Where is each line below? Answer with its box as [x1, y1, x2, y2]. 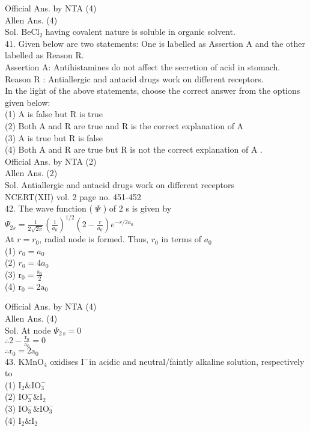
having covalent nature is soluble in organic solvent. [45, 25, 236, 38]
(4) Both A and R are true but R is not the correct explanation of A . [5, 143, 263, 156]
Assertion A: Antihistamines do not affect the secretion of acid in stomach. [5, 60, 281, 73]
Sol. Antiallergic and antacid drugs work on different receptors [5, 178, 234, 191]
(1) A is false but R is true [5, 108, 103, 120]
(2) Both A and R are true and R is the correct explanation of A [5, 119, 244, 132]
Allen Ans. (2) [5, 167, 58, 179]
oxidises [50, 355, 79, 367]
